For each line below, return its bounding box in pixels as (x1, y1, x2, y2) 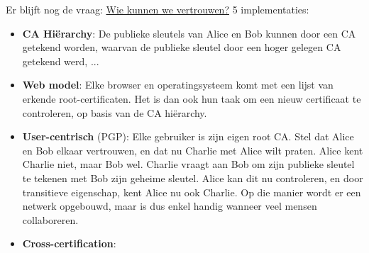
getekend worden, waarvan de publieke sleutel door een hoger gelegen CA (22, 40, 341, 55)
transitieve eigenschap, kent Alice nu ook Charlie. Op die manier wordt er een (22, 184, 361, 199)
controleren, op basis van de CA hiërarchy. (22, 105, 207, 120)
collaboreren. (22, 212, 79, 227)
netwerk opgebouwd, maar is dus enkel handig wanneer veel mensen (22, 198, 317, 213)
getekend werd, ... (22, 53, 99, 68)
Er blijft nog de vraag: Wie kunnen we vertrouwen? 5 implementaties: (6, 2, 309, 16)
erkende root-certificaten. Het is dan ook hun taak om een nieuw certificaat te (22, 91, 361, 106)
